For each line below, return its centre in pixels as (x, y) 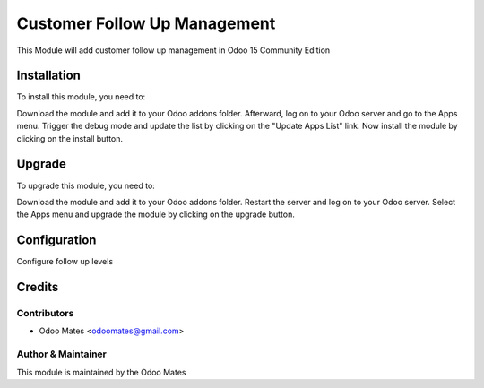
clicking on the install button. (70, 138)
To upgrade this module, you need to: (86, 185)
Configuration (56, 241)
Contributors (45, 313)
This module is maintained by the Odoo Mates (101, 372)
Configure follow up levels (65, 262)
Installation (48, 76)
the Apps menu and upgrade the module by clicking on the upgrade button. (156, 214)
